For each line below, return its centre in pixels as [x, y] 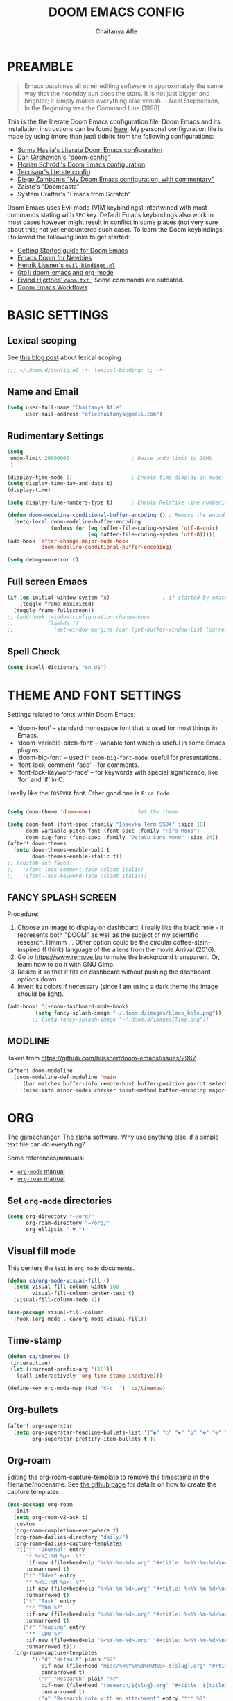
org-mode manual [41, 1171]
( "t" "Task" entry [49, 1601]
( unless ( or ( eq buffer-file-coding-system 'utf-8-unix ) [135, 528]
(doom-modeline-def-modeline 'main [65, 1077]
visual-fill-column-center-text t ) [84, 1294]
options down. [38, 979]
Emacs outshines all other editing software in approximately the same [123, 86]
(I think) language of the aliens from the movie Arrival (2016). [129, 950]
